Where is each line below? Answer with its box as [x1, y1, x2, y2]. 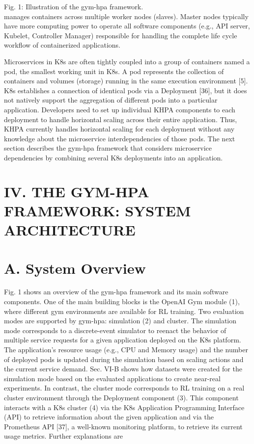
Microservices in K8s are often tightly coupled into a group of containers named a [4, 56, 250, 66]
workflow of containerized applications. [4, 40, 121, 50]
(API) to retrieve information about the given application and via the [4, 412, 214, 422]
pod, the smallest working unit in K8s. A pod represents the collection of [4, 66, 224, 76]
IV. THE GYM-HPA [4, 181, 149, 201]
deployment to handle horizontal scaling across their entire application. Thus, [4, 114, 237, 124]
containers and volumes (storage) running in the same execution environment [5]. [4, 76, 248, 86]
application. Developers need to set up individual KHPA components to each [4, 104, 235, 114]
